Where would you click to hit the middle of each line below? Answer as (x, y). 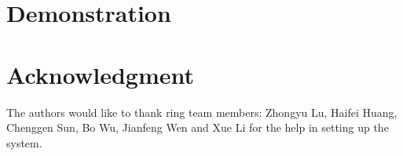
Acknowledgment (100, 74)
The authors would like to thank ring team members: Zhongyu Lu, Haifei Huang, (202, 112)
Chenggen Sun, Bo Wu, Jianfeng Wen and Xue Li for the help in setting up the (198, 127)
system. (24, 142)
